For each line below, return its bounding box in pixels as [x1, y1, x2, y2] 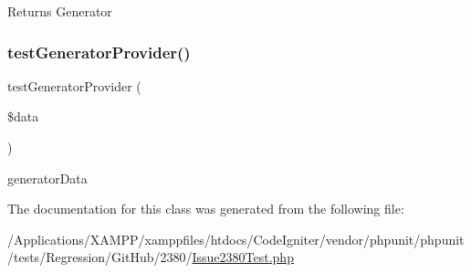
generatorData [7, 168, 88, 187]
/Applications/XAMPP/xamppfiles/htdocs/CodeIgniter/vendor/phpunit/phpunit [7, 229, 465, 248]
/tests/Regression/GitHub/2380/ [7, 247, 193, 267]
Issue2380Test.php [192, 247, 294, 267]
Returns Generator [7, 2, 112, 20]
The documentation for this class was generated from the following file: [7, 199, 404, 218]
